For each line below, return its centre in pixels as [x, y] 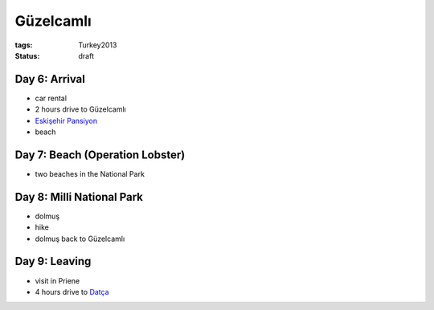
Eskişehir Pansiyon [66, 120]
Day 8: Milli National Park [79, 197]
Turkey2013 [98, 45]
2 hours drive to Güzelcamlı [80, 109]
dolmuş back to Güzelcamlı [80, 239]
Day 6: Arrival [50, 79]
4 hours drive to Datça [72, 292]
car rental [51, 98]
